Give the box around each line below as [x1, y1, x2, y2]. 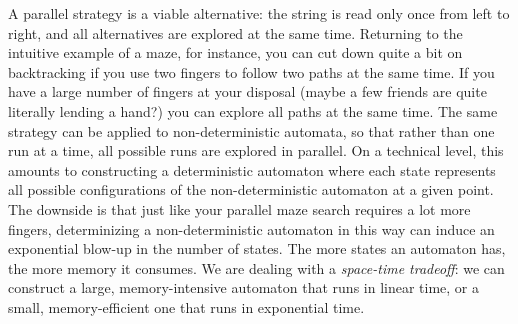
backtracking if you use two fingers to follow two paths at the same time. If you [8, 61, 495, 82]
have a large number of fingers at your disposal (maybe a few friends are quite [8, 81, 487, 102]
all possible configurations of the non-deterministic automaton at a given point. [8, 179, 494, 200]
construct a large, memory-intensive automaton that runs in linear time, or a [8, 277, 480, 298]
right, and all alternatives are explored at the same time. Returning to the [8, 22, 463, 43]
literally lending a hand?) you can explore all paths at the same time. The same [8, 100, 498, 121]
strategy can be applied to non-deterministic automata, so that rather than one [8, 120, 495, 141]
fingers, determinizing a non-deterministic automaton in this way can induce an [8, 218, 495, 239]
